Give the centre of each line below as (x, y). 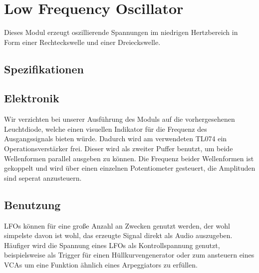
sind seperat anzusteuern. (43, 177)
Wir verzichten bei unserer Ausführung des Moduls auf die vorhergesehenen (120, 119)
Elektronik (32, 98)
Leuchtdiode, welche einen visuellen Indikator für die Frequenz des (106, 129)
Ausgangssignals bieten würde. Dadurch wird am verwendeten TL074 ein (116, 138)
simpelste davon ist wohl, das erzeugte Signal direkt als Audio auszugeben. (118, 235)
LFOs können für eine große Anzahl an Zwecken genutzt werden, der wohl (117, 225)
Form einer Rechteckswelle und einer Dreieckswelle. (82, 42)
